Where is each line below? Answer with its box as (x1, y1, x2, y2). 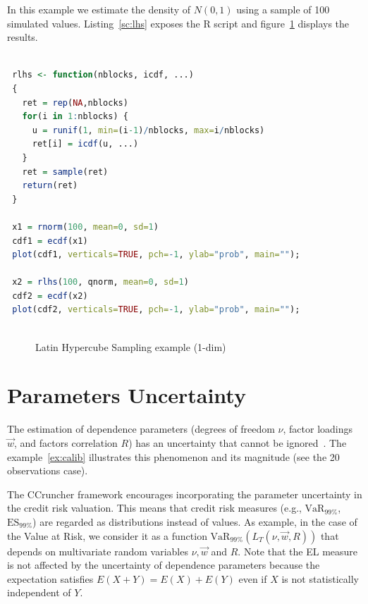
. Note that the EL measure (238, 543, 358, 558)
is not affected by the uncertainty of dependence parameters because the (7, 557, 320, 572)
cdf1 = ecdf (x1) (12, 235, 88, 246)
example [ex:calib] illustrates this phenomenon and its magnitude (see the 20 (7, 449, 340, 464)
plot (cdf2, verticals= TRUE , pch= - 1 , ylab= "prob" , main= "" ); (12, 304, 300, 315)
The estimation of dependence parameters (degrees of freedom (7, 421, 275, 436)
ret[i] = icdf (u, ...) (32, 139, 139, 149)
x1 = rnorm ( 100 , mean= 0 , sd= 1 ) (12, 221, 159, 232)
